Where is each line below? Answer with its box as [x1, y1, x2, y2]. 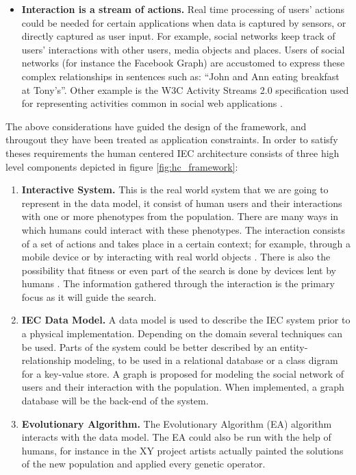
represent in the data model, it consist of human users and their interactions [21, 195, 342, 210]
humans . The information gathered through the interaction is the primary [21, 276, 335, 291]
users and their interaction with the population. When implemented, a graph [21, 380, 344, 394]
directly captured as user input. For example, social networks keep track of [21, 29, 335, 43]
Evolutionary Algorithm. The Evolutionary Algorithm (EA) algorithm [21, 416, 332, 430]
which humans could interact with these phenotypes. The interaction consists [21, 222, 346, 236]
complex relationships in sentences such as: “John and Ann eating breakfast [21, 69, 340, 83]
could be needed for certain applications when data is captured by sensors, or [21, 15, 346, 29]
